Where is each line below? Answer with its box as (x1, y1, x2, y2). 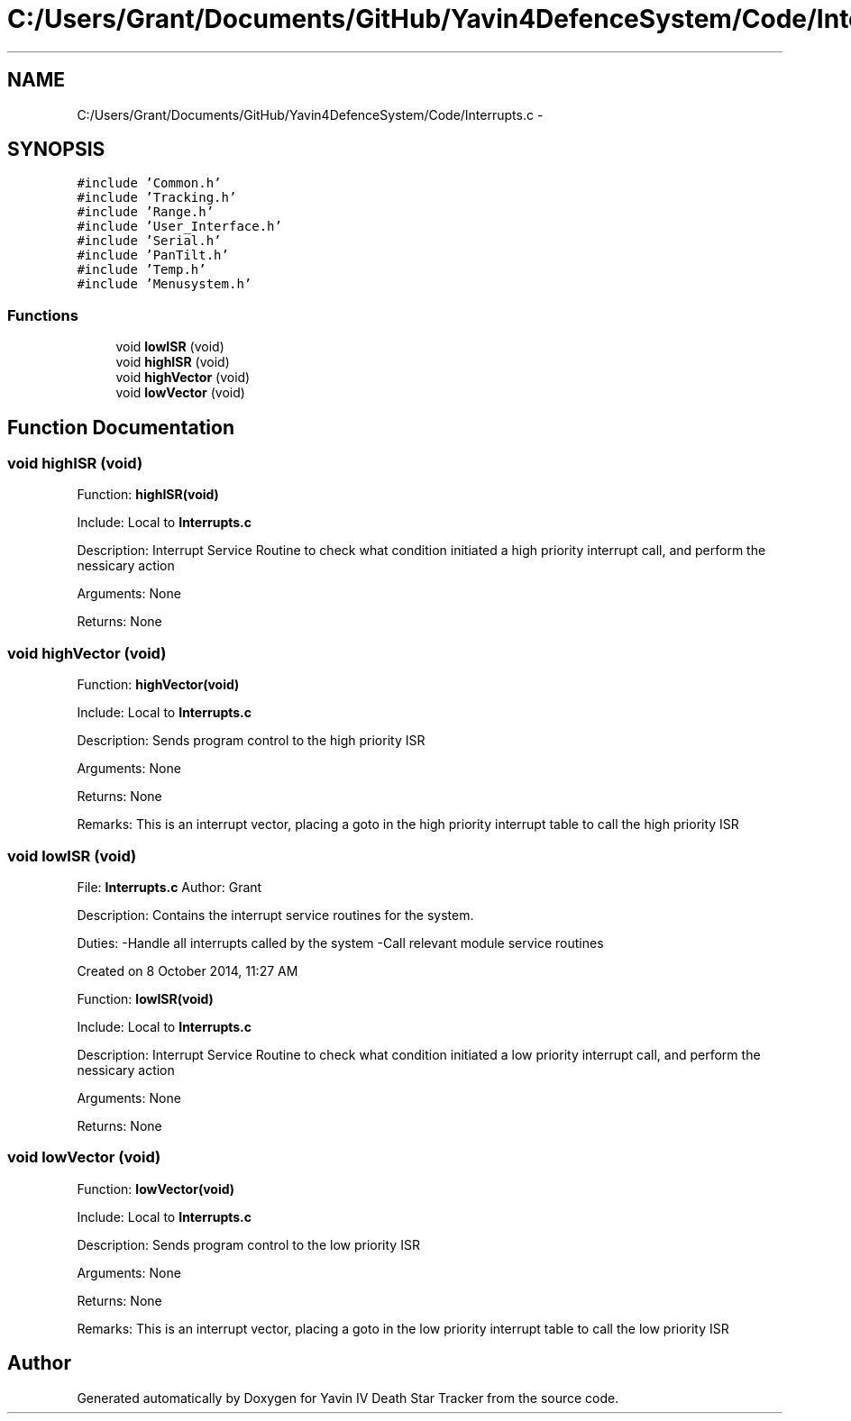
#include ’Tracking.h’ (77, 190, 237, 205)
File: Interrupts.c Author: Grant (77, 879, 262, 895)
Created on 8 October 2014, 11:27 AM (77, 962, 298, 979)
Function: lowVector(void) (77, 1180, 235, 1197)
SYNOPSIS (7, 138, 105, 161)
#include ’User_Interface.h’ (77, 219, 282, 234)
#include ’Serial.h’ (77, 233, 222, 249)
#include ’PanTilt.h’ (77, 248, 229, 263)
